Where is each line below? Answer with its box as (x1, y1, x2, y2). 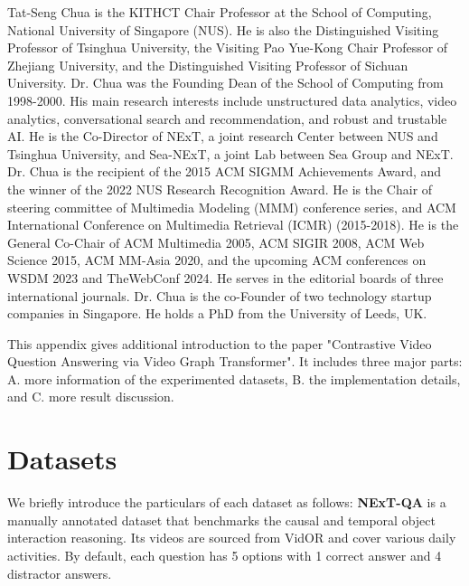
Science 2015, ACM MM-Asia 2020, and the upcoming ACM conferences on (7, 250, 427, 269)
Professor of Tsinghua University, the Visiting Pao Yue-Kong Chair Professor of (7, 38, 448, 57)
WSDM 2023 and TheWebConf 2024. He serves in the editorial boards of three (7, 268, 444, 287)
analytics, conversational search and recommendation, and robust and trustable (7, 109, 447, 128)
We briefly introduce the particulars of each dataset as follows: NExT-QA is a (7, 493, 446, 512)
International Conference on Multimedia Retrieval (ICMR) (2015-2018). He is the (7, 215, 459, 234)
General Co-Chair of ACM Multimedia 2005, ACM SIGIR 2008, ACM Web (7, 232, 425, 251)
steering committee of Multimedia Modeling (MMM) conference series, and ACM (7, 197, 456, 216)
